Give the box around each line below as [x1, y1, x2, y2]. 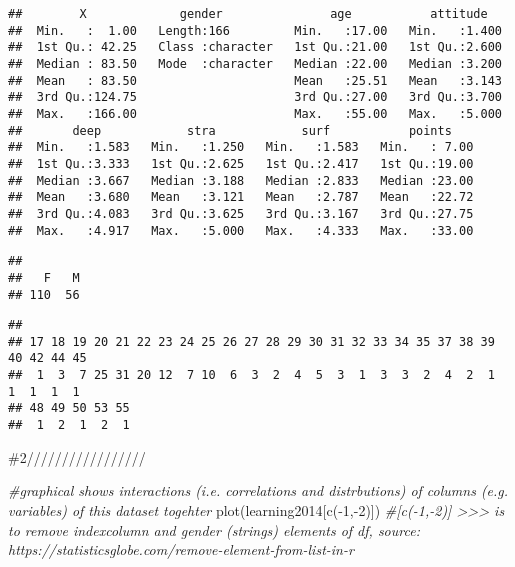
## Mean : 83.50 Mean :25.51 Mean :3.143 [8, 73, 502, 88]
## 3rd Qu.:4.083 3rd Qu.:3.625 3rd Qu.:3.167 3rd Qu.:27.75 [8, 206, 474, 221]
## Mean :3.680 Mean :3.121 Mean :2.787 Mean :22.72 [8, 190, 474, 205]
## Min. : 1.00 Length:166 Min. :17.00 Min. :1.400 [8, 23, 502, 38]
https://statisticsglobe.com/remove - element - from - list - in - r [8, 539, 354, 560]
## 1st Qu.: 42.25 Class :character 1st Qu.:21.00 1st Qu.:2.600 [8, 40, 502, 55]
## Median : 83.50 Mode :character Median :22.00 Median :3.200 [8, 56, 502, 71]
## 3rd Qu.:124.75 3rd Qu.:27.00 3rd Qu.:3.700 [8, 90, 502, 105]
